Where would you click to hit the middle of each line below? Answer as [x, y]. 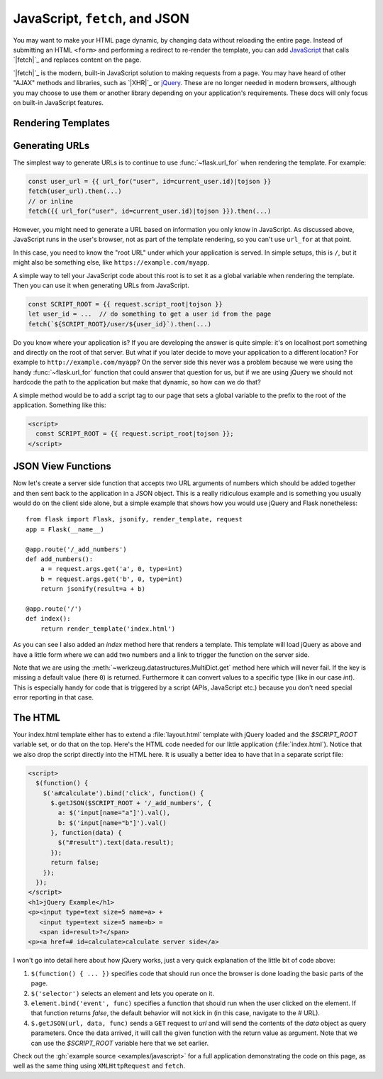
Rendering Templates [61, 123]
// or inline [51, 201]
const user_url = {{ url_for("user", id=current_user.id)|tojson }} [150, 181]
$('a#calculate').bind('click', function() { [123, 793]
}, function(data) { [86, 833]
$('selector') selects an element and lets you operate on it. [122, 993]
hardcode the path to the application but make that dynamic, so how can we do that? [137, 382]
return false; [75, 863]
